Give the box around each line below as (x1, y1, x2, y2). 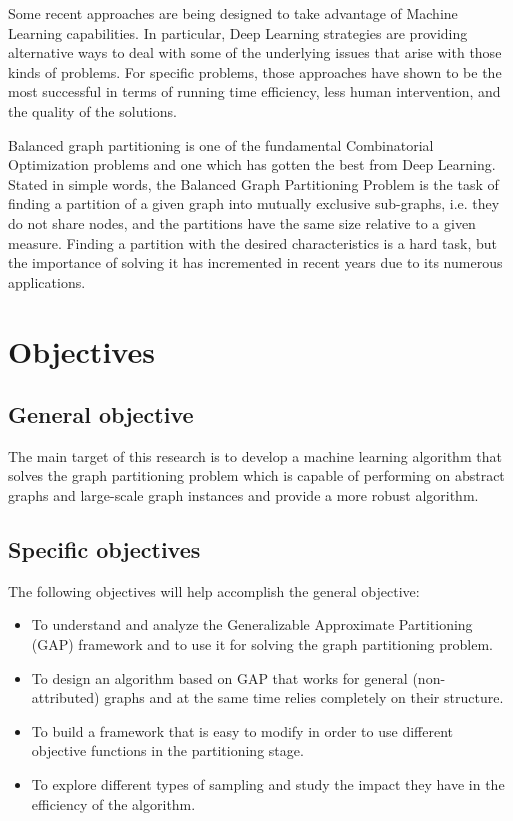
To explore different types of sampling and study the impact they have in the (31, 774, 505, 795)
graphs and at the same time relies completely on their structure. (104, 687, 504, 708)
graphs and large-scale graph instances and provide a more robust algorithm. (8, 485, 479, 506)
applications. (8, 271, 86, 292)
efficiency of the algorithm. (31, 793, 196, 814)
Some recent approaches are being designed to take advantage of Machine (8, 3, 458, 23)
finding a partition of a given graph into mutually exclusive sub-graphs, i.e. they (8, 193, 500, 214)
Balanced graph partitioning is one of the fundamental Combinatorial (8, 134, 434, 155)
